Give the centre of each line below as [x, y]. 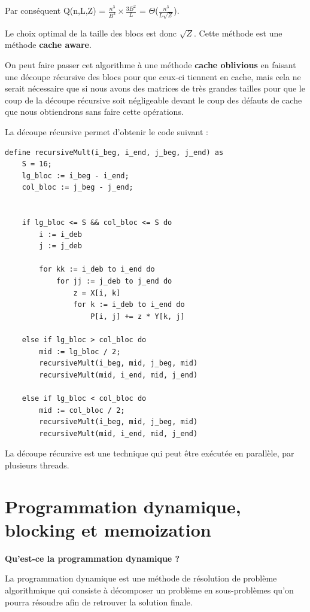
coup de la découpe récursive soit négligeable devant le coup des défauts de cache [154, 100]
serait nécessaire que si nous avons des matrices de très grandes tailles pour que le [155, 88]
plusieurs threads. [37, 465]
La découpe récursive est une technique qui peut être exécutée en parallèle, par [150, 453]
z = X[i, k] [97, 293]
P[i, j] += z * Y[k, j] [138, 316]
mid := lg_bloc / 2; [80, 351]
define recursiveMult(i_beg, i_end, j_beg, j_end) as [114, 152]
